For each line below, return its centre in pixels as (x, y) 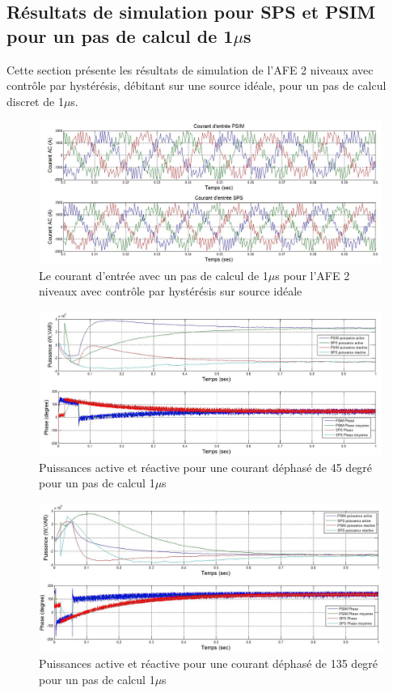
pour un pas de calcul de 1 (120, 35)
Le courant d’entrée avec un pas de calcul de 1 (154, 275)
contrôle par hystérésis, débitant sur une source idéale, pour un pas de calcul (196, 85)
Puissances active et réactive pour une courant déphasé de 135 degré (209, 663)
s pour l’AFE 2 (313, 275)
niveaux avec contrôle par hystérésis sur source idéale (171, 291)
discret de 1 (35, 101)
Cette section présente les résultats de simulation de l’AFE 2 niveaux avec (190, 69)
